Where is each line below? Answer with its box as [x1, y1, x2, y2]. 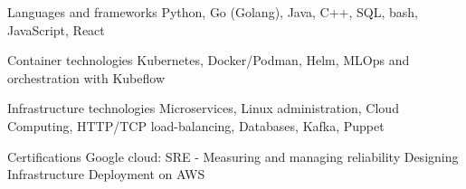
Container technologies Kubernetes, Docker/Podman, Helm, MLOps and [7, 51, 410, 70]
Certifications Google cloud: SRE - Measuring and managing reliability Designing [7, 146, 459, 165]
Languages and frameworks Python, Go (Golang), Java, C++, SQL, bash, [7, 3, 419, 21]
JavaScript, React [7, 20, 105, 39]
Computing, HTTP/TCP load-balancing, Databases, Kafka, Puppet [7, 116, 385, 135]
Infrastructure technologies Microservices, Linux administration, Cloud [7, 99, 399, 118]
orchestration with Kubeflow [7, 68, 166, 87]
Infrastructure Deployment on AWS [7, 165, 205, 184]
